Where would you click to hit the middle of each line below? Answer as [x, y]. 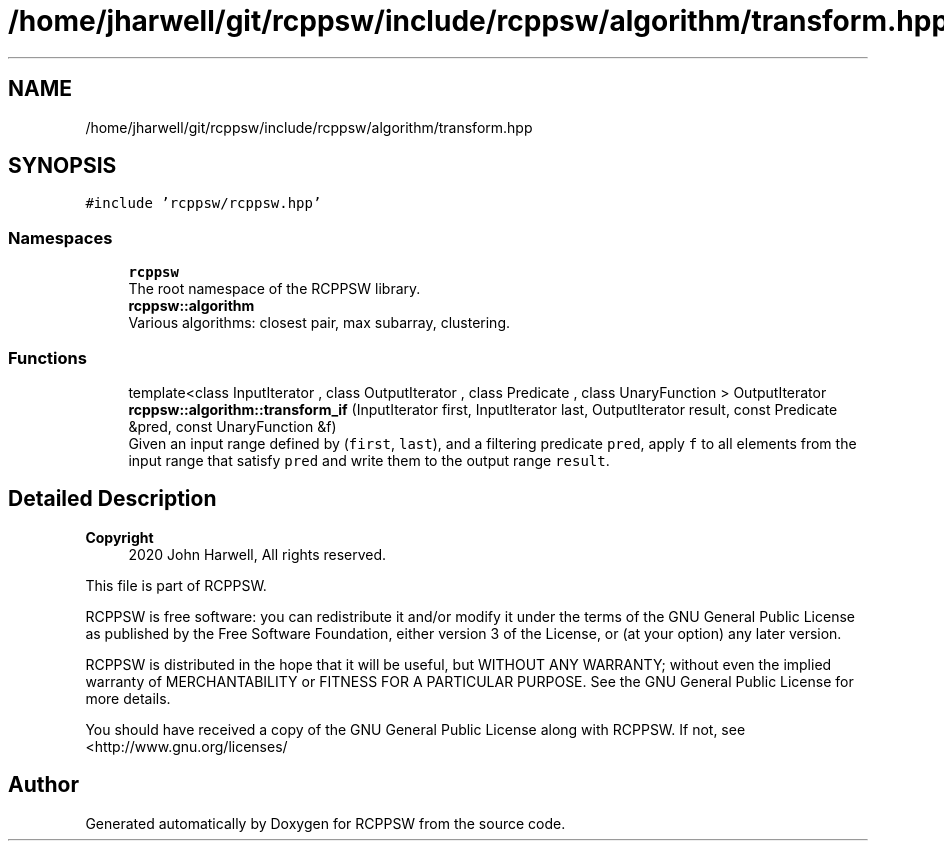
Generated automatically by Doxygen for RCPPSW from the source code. [325, 823]
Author [43, 785]
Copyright [119, 537]
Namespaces [60, 237]
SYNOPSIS [62, 166]
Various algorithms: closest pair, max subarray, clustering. [319, 323]
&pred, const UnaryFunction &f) [232, 426]
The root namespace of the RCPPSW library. [274, 289]
